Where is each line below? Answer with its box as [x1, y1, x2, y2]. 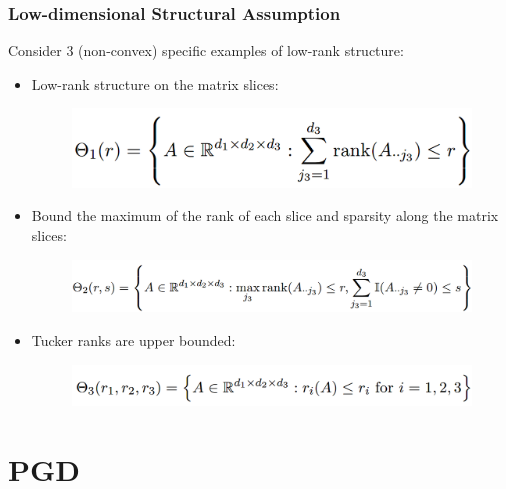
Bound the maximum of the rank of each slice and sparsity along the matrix [31, 205, 499, 226]
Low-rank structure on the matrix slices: [31, 73, 279, 94]
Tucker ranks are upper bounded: [31, 329, 236, 350]
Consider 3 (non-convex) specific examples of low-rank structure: [8, 40, 404, 61]
